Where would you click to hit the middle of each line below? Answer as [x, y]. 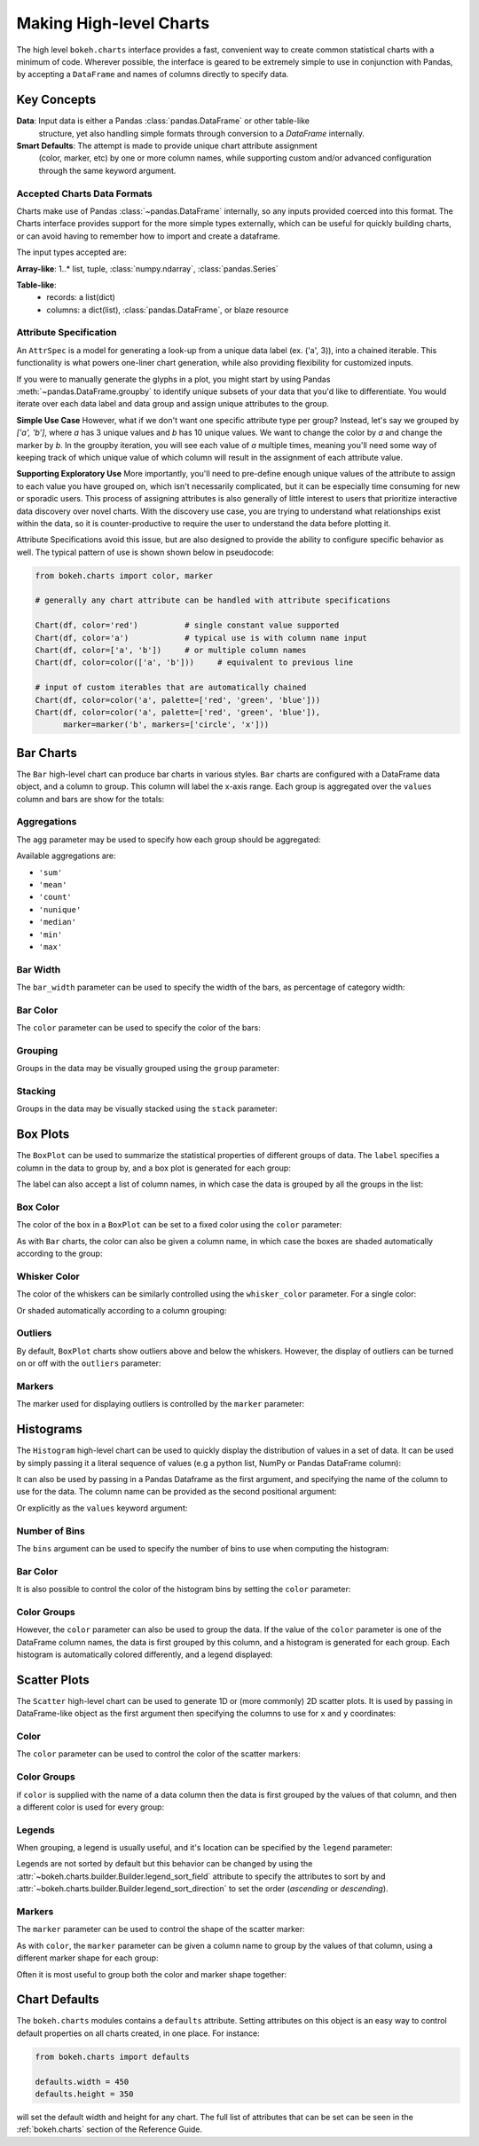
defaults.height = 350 [84, 2094]
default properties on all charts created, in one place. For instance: [138, 2033]
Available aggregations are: [66, 856]
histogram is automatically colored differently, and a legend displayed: [145, 1654]
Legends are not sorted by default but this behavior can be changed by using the [165, 1864]
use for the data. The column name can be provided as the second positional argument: [177, 1492]
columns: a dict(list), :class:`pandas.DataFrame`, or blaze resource [168, 310]
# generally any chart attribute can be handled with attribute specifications [213, 600]
